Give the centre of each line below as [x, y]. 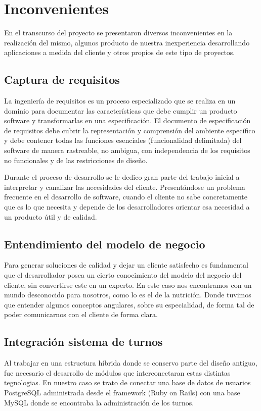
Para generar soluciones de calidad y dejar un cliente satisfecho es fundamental [126, 265]
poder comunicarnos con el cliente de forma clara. [81, 314]
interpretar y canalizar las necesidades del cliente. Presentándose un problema [125, 187]
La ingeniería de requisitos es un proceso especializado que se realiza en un [120, 101]
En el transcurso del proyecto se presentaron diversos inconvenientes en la [118, 33]
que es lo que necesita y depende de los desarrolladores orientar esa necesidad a [127, 207]
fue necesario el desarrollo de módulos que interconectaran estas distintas [117, 372]
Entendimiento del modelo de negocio [105, 244]
